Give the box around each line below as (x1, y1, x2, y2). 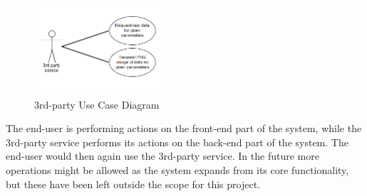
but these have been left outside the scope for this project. (6, 176, 260, 191)
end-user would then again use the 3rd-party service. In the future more (6, 148, 319, 163)
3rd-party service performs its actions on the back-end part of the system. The (6, 134, 348, 149)
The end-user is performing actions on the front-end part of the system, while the (6, 121, 362, 136)
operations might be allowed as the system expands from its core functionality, (6, 162, 349, 177)
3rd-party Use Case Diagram (34, 97, 160, 111)
